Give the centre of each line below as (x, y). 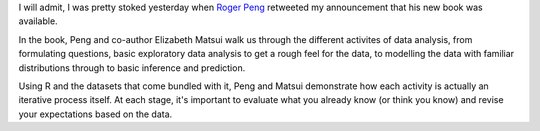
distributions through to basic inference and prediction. (132, 67)
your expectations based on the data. (95, 114)
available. (38, 21)
